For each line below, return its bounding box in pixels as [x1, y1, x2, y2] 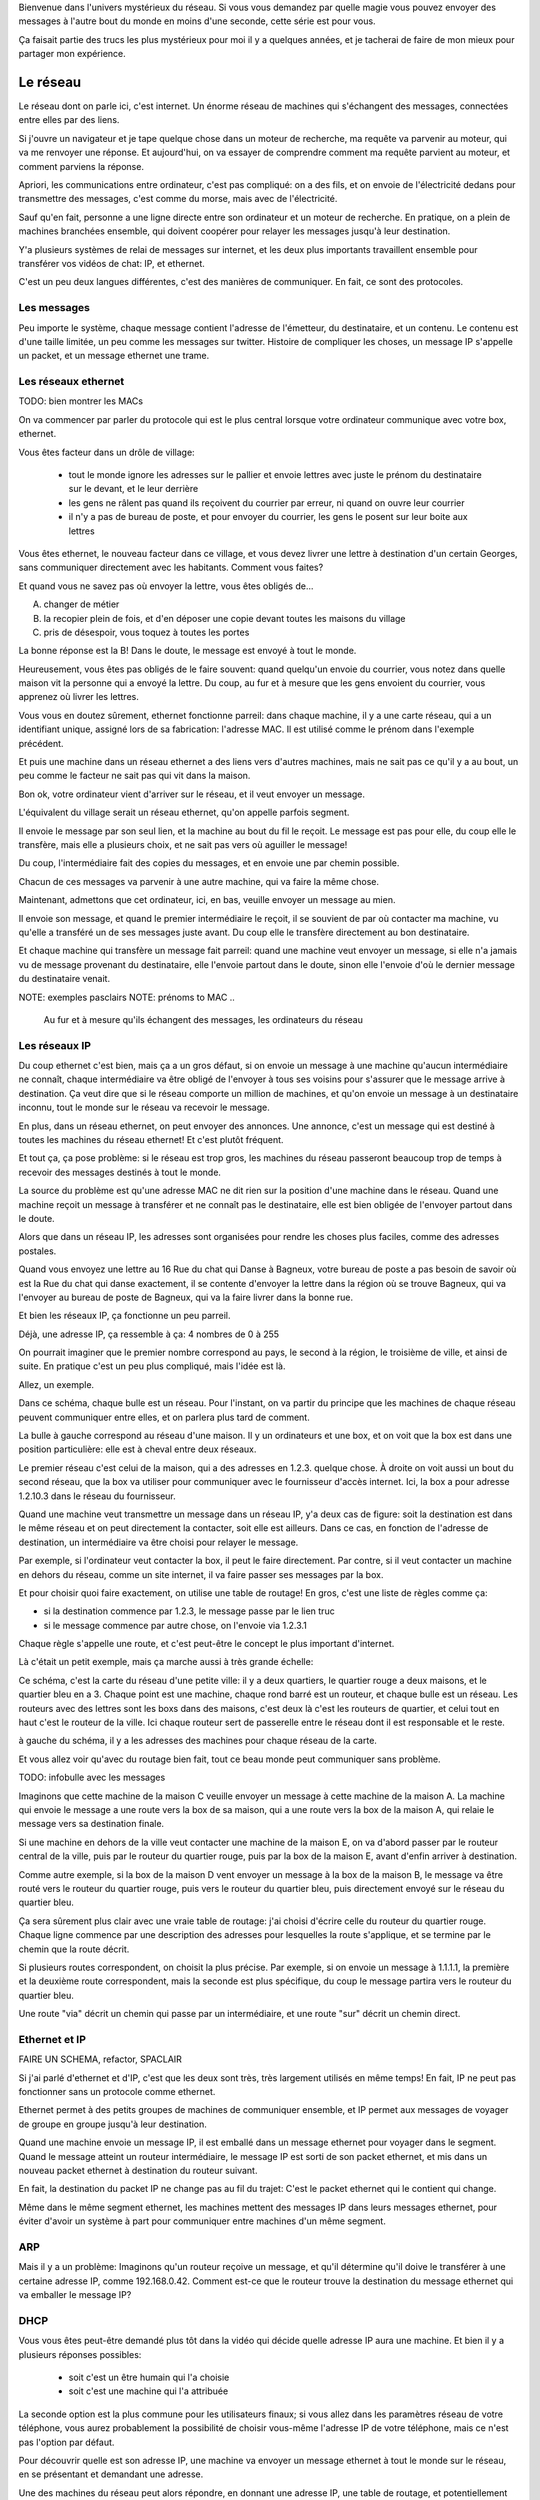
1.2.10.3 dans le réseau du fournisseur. [18, 1490, 177, 1502]
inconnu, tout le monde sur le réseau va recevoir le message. [18, 1101, 270, 1114]
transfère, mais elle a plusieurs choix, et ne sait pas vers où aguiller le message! [18, 838, 348, 850]
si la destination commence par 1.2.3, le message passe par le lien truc [43, 1605, 335, 1617]
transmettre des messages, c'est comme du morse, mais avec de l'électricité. [18, 193, 338, 205]
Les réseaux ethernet [18, 375, 125, 389]
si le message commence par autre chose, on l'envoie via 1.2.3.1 [43, 1619, 307, 1631]
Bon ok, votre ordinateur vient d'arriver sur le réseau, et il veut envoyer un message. [18, 788, 365, 800]
